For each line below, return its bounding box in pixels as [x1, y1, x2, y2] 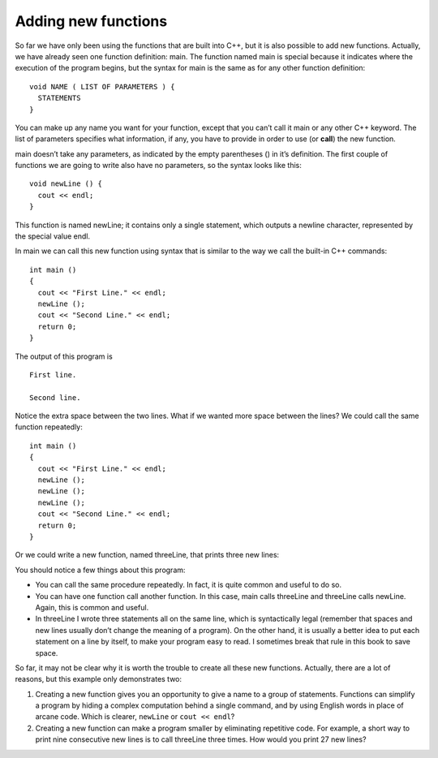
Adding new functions [15, 12, 168, 30]
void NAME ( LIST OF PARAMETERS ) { [29, 82, 175, 91]
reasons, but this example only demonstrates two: [15, 674, 182, 684]
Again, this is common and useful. [35, 602, 149, 612]
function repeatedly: [15, 422, 83, 432]
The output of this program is [15, 351, 113, 361]
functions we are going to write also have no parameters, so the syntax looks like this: [15, 161, 302, 170]
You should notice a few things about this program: [15, 565, 186, 575]
